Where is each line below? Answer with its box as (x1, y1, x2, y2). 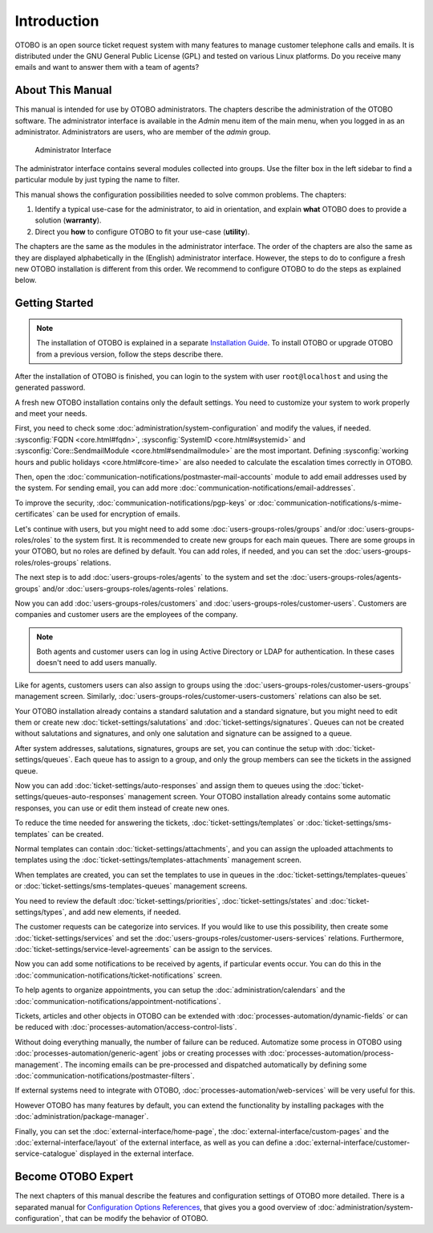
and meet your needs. (14, 409, 87, 418)
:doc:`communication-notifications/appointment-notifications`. (14, 996, 221, 1006)
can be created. (51, 829, 104, 839)
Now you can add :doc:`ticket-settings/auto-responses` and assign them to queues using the (14, 781, 322, 790)
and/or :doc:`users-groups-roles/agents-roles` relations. (42, 583, 229, 594)
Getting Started (14, 296, 94, 310)
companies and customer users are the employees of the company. (14, 610, 238, 619)
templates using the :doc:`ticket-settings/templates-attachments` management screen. (14, 855, 302, 865)
